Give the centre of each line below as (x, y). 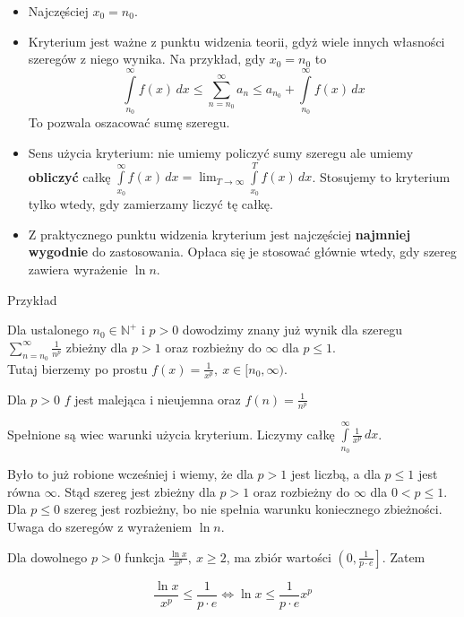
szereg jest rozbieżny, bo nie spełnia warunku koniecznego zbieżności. (253, 509)
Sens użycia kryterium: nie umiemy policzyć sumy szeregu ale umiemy (221, 152)
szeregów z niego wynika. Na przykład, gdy (147, 59)
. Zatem (404, 556)
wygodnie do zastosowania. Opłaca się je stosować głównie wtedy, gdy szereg (242, 252)
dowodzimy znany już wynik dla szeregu (292, 330)
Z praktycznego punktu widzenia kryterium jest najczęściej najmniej (219, 234)
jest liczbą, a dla (335, 474)
